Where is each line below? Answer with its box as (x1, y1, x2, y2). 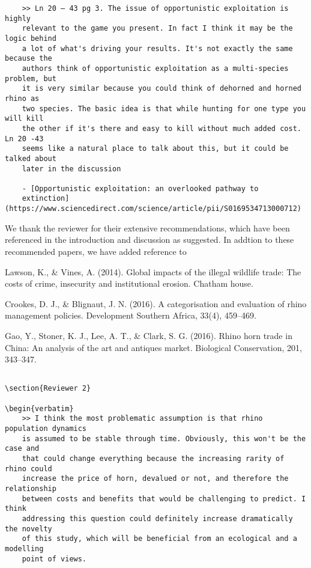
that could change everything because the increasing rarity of (22, 454, 285, 463)
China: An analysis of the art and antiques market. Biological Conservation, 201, (5, 341, 302, 353)
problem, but (5, 74, 56, 83)
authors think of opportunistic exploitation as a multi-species (22, 64, 289, 73)
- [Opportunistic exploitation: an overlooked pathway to (22, 184, 259, 193)
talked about (5, 154, 56, 163)
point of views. (22, 554, 87, 563)
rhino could (5, 464, 52, 473)
